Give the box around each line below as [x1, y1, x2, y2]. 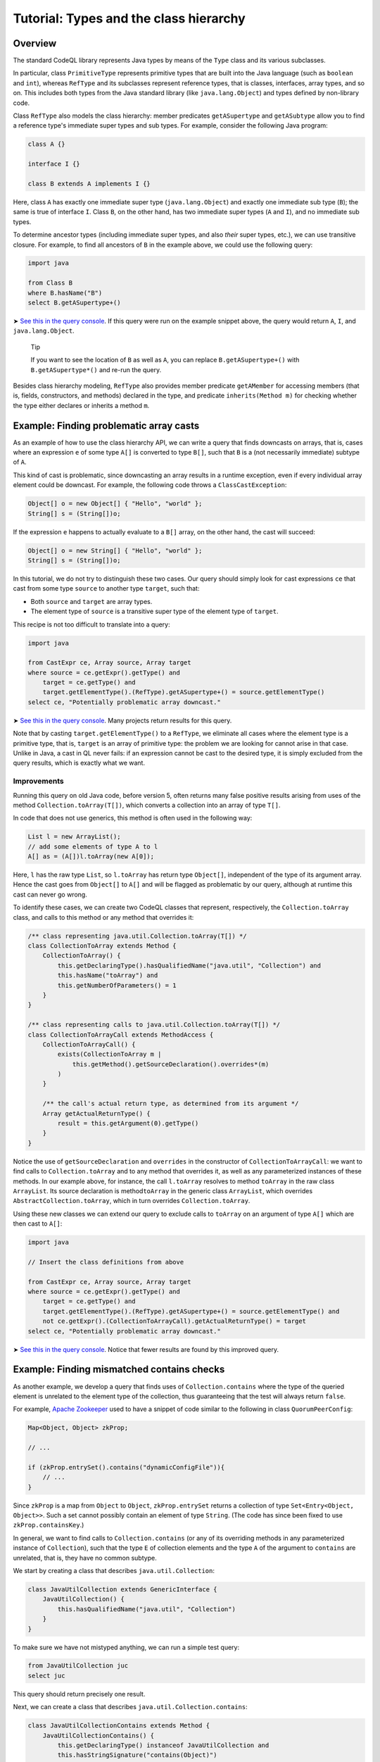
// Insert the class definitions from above [27, 1258, 184, 1266]
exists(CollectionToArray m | [57, 1050, 162, 1059]
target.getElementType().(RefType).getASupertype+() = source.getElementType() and [42, 1307, 340, 1315]
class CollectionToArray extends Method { [27, 942, 177, 949]
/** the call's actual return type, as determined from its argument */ [42, 1099, 299, 1108]
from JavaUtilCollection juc [27, 1662, 129, 1670]
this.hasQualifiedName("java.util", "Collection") [57, 1605, 236, 1613]
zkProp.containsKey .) [13, 1521, 84, 1529]
